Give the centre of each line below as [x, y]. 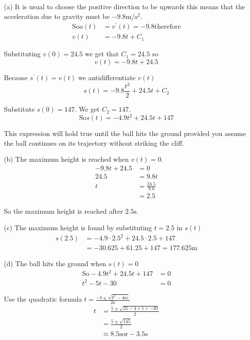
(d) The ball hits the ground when [55, 263]
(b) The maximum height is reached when [66, 159]
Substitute [19, 109]
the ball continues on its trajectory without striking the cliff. [94, 143]
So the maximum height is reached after [63, 211]
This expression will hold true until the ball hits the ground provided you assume [125, 133]
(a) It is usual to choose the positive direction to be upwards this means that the [125, 6]
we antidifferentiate [107, 77]
